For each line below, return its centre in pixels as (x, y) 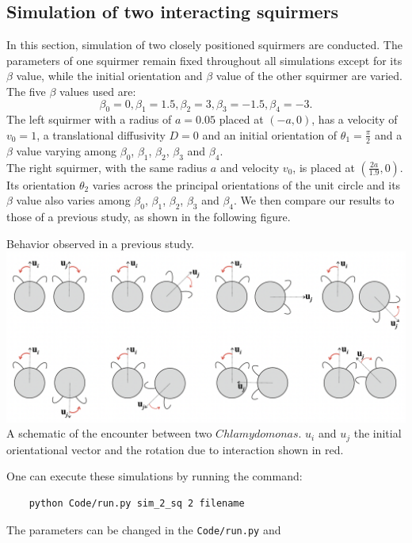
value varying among (67, 150)
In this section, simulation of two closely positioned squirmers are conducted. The (204, 45)
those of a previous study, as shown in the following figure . (149, 216)
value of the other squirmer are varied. (309, 76)
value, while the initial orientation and (109, 76)
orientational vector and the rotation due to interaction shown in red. (175, 449)
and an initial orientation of (270, 134)
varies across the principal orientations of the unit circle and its (246, 184)
